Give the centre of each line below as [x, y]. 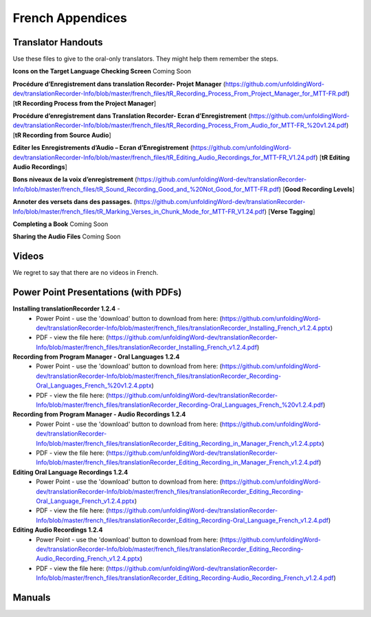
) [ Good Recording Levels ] [317, 189]
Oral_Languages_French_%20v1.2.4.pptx [94, 385]
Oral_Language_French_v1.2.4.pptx [86, 501]
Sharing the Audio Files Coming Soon [67, 236]
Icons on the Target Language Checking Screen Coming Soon [102, 71]
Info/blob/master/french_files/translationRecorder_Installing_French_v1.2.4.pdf [147, 347]
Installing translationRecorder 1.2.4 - [66, 308]
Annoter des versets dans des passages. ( [75, 202]
